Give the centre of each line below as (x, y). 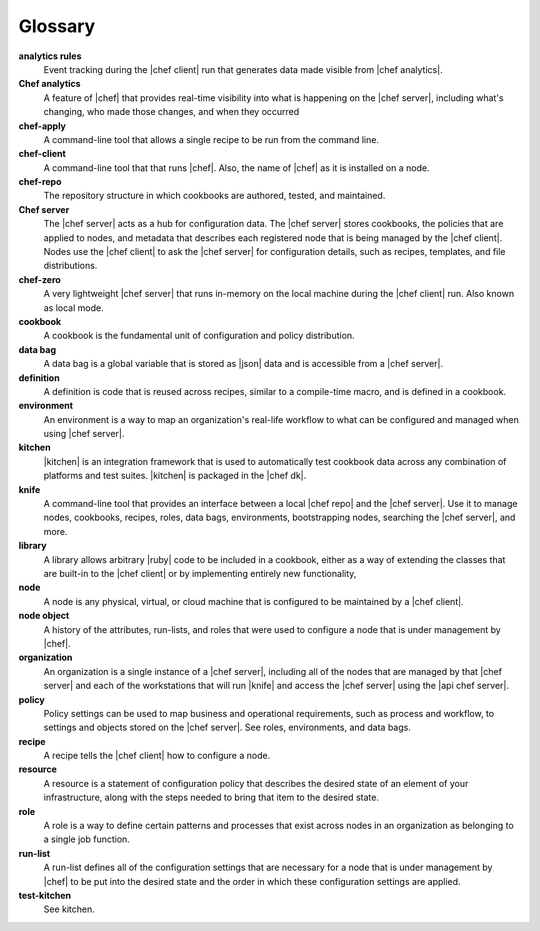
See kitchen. (69, 909)
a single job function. (86, 839)
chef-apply (42, 126)
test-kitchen (45, 895)
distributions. (70, 266)
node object (44, 616)
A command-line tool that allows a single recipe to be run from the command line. (211, 139)
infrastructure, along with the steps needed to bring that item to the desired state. (211, 797)
